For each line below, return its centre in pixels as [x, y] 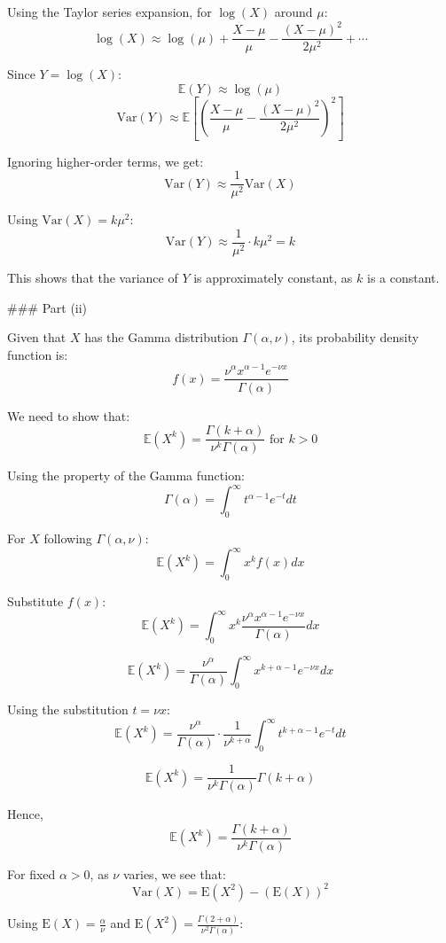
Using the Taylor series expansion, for [110, 12]
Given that [37, 337]
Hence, [25, 814]
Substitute [35, 601]
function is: [38, 354]
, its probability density [355, 337]
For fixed [31, 873]
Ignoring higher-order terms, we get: [106, 161]
